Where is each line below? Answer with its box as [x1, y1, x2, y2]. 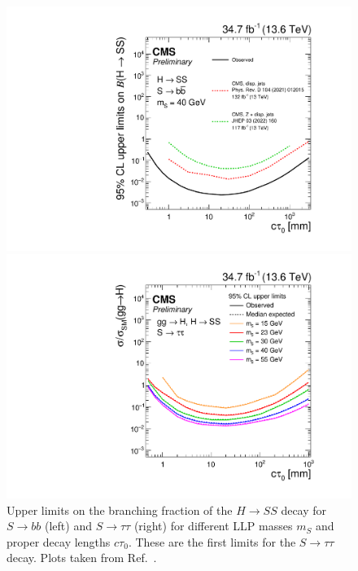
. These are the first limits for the [128, 533, 296, 550]
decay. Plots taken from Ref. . [7, 549, 157, 566]
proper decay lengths [7, 533, 111, 550]
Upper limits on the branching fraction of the [7, 501, 233, 518]
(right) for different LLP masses [133, 517, 293, 534]
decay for [281, 501, 327, 518]
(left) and [45, 517, 92, 534]
